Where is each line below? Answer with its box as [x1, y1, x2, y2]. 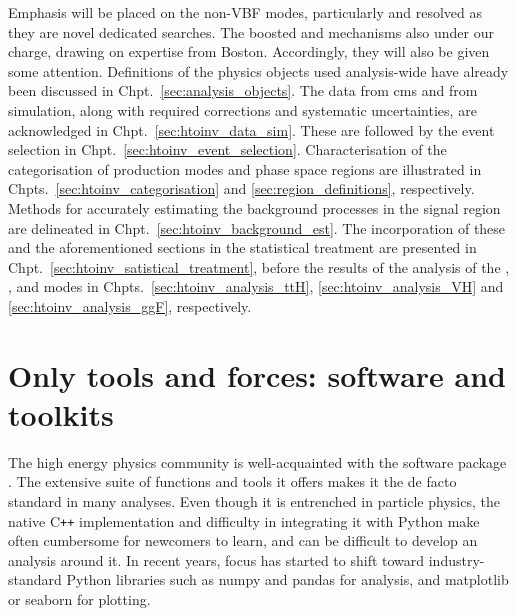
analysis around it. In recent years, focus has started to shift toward [8, 549, 425, 570]
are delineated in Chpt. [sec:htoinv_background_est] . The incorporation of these [8, 217, 506, 238]
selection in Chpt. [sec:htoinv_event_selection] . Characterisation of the [8, 139, 447, 160]
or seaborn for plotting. [8, 589, 151, 610]
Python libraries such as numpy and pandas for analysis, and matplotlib [66, 569, 509, 590]
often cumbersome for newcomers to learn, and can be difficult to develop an [8, 530, 478, 551]
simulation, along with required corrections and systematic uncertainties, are [8, 99, 477, 120]
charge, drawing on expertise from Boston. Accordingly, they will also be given [8, 41, 490, 62]
